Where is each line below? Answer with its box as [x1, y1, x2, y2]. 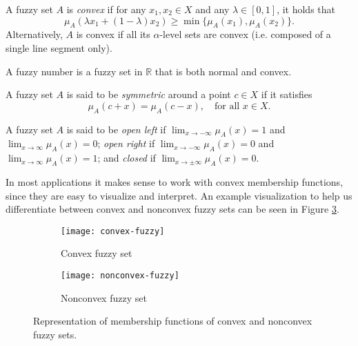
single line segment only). [6, 40, 112, 55]
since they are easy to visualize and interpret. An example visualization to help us [6, 188, 352, 202]
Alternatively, [6, 27, 63, 41]
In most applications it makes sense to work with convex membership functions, [6, 174, 344, 189]
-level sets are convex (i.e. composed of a [159, 27, 331, 41]
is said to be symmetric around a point [66, 87, 231, 102]
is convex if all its [76, 27, 150, 41]
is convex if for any [66, 2, 146, 16]
